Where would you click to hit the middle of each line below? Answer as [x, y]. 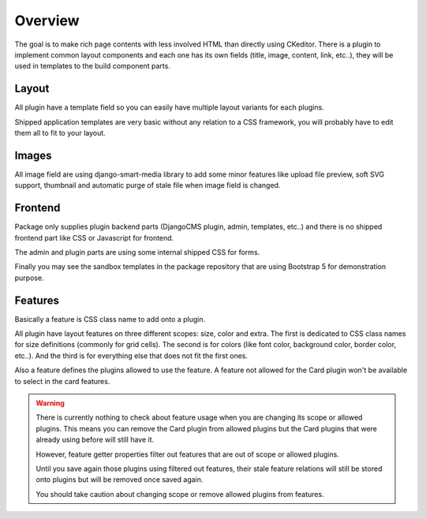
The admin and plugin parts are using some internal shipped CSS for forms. [137, 252]
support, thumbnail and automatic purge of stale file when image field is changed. [148, 185]
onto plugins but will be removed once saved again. [120, 480]
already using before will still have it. [95, 440]
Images [33, 155]
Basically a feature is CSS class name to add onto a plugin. [110, 319]
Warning [50, 403]
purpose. [29, 278]
